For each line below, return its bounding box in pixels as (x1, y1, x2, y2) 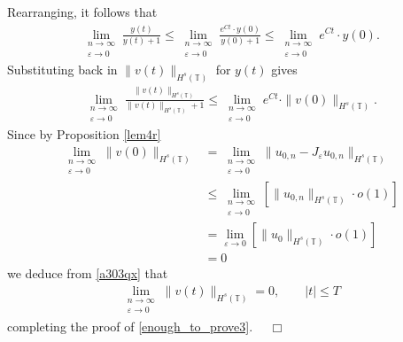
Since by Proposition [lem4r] (7, 125, 161, 144)
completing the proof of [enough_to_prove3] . (7, 316, 253, 335)
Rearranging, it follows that (7, 3, 158, 20)
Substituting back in (7, 60, 118, 79)
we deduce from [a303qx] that (7, 264, 168, 283)
